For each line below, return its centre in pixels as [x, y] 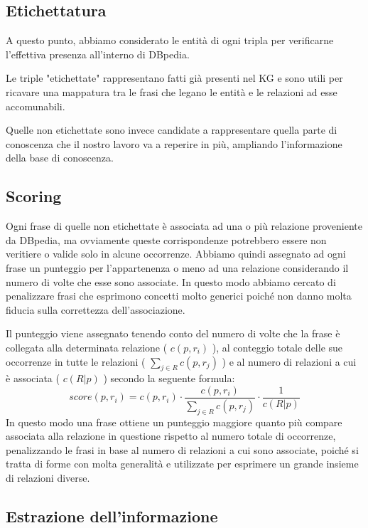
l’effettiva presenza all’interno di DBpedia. [98, 54]
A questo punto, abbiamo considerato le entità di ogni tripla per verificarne [170, 40]
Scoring [34, 196]
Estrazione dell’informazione [112, 516]
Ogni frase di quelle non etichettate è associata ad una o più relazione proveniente [184, 226]
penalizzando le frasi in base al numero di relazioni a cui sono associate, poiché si [182, 449]
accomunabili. [36, 106]
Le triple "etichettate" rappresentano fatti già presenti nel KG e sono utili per [174, 78]
